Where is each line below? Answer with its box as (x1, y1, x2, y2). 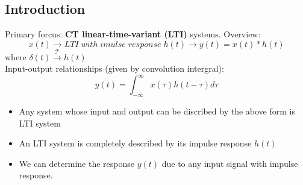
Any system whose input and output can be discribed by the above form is (19, 105, 295, 118)
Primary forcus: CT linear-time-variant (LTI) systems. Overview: (5, 28, 261, 40)
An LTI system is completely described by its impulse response (19, 137, 252, 149)
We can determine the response (19, 157, 134, 169)
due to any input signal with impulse (161, 157, 298, 169)
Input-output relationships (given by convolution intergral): (5, 62, 224, 75)
